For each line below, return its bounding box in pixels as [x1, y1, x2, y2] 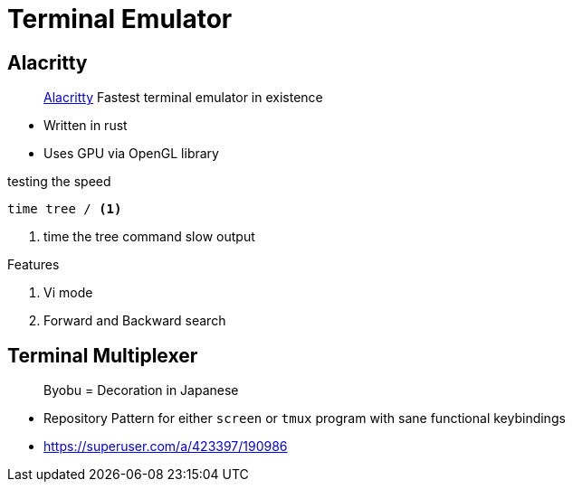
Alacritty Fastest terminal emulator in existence [43, 89, 323, 106]
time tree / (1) [7, 202, 122, 217]
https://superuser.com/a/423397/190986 [43, 438, 288, 455]
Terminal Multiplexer [7, 343, 198, 367]
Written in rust [43, 118, 128, 134]
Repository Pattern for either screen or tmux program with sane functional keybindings [43, 410, 566, 427]
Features [7, 257, 60, 273]
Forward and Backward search [43, 313, 226, 329]
